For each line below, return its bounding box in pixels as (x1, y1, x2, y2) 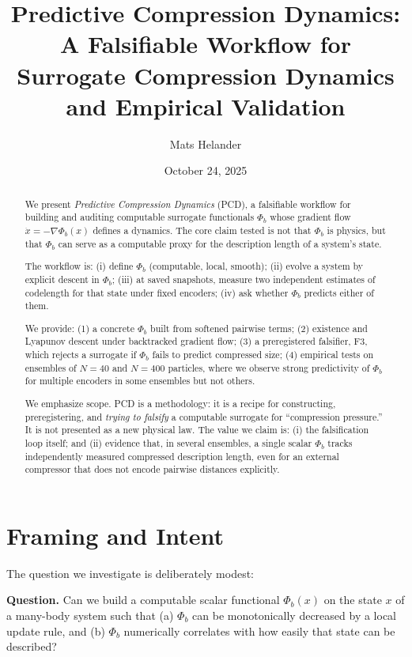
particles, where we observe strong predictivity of (168, 361, 370, 374)
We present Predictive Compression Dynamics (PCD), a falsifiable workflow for (25, 197, 351, 210)
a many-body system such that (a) (6, 606, 174, 623)
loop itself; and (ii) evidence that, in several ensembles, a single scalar (25, 436, 312, 449)
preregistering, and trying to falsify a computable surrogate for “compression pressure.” (25, 410, 383, 423)
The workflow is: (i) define (25, 259, 134, 273)
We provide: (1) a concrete (25, 321, 134, 334)
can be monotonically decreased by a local (192, 606, 396, 623)
